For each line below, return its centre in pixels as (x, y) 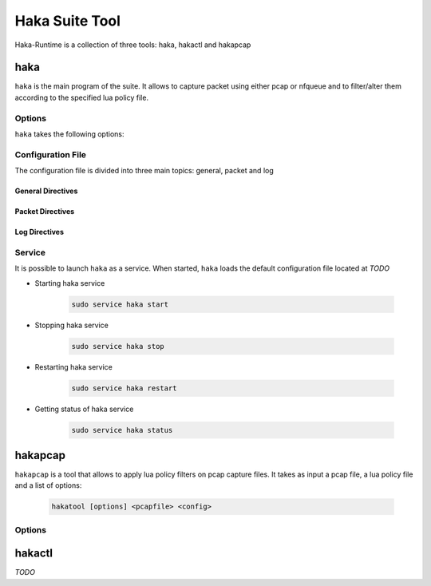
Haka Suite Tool (68, 21)
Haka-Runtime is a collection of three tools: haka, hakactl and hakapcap (133, 45)
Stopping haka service (72, 325)
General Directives (46, 191)
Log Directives (39, 232)
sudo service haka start (120, 304)
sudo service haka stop (118, 346)
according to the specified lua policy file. (82, 97)
